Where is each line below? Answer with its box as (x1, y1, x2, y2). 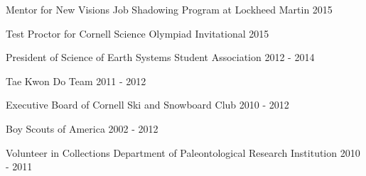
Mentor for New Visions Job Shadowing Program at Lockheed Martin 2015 (6, 2, 333, 16)
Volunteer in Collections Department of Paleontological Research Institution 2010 (6, 145, 360, 160)
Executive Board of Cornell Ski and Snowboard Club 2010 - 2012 (6, 97, 289, 112)
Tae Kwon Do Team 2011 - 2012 (6, 73, 146, 88)
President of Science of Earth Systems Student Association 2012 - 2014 (6, 50, 315, 65)
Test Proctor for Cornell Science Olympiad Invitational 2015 (6, 26, 269, 40)
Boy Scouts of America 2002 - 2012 (6, 121, 158, 136)
